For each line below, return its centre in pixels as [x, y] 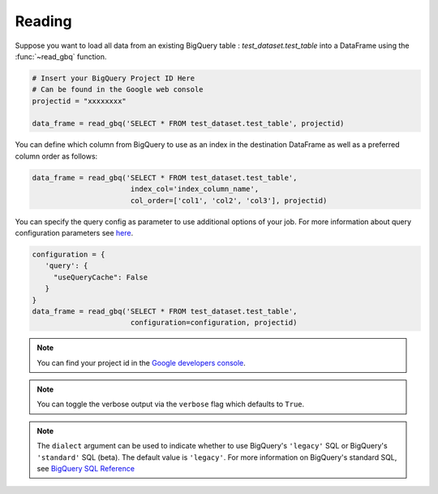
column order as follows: [56, 156]
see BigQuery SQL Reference [86, 469]
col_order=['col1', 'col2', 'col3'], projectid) [229, 200]
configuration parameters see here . [74, 233]
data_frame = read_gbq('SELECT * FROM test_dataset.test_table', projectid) [188, 123]
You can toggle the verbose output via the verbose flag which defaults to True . [171, 404]
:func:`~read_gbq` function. [61, 56]
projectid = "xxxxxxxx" [79, 101]
